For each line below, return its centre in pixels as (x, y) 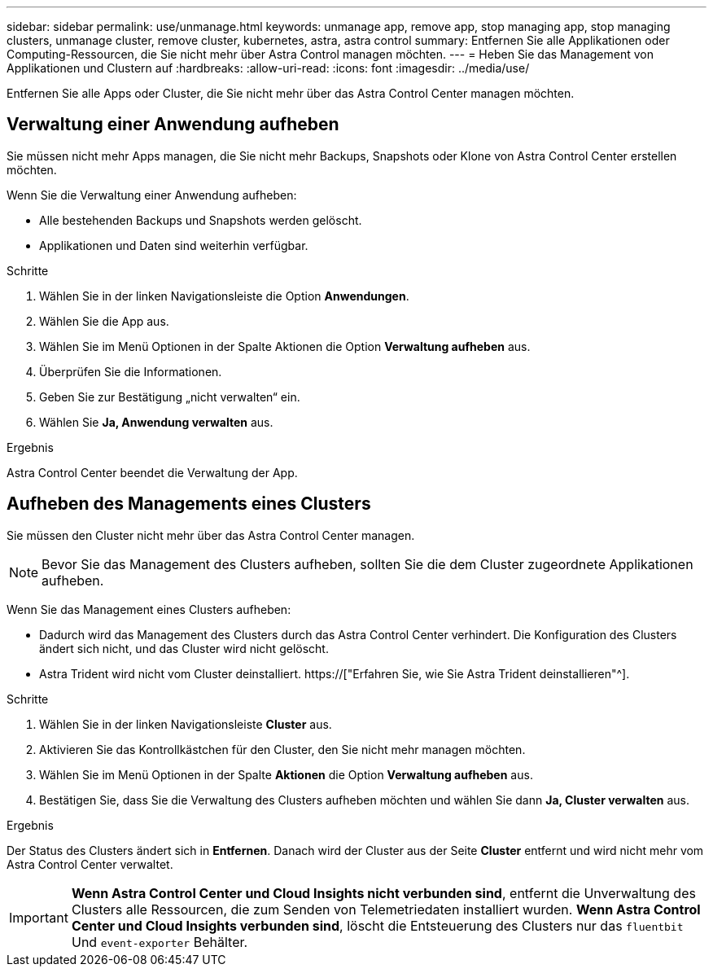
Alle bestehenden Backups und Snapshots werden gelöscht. (201, 220)
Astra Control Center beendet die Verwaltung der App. (152, 472)
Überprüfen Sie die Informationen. (131, 371)
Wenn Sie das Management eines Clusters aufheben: (149, 609)
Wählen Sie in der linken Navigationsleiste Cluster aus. (186, 724)
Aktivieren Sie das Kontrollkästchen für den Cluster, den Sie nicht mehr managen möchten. (282, 749)
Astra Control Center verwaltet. (90, 864)
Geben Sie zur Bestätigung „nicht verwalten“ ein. (170, 397)
